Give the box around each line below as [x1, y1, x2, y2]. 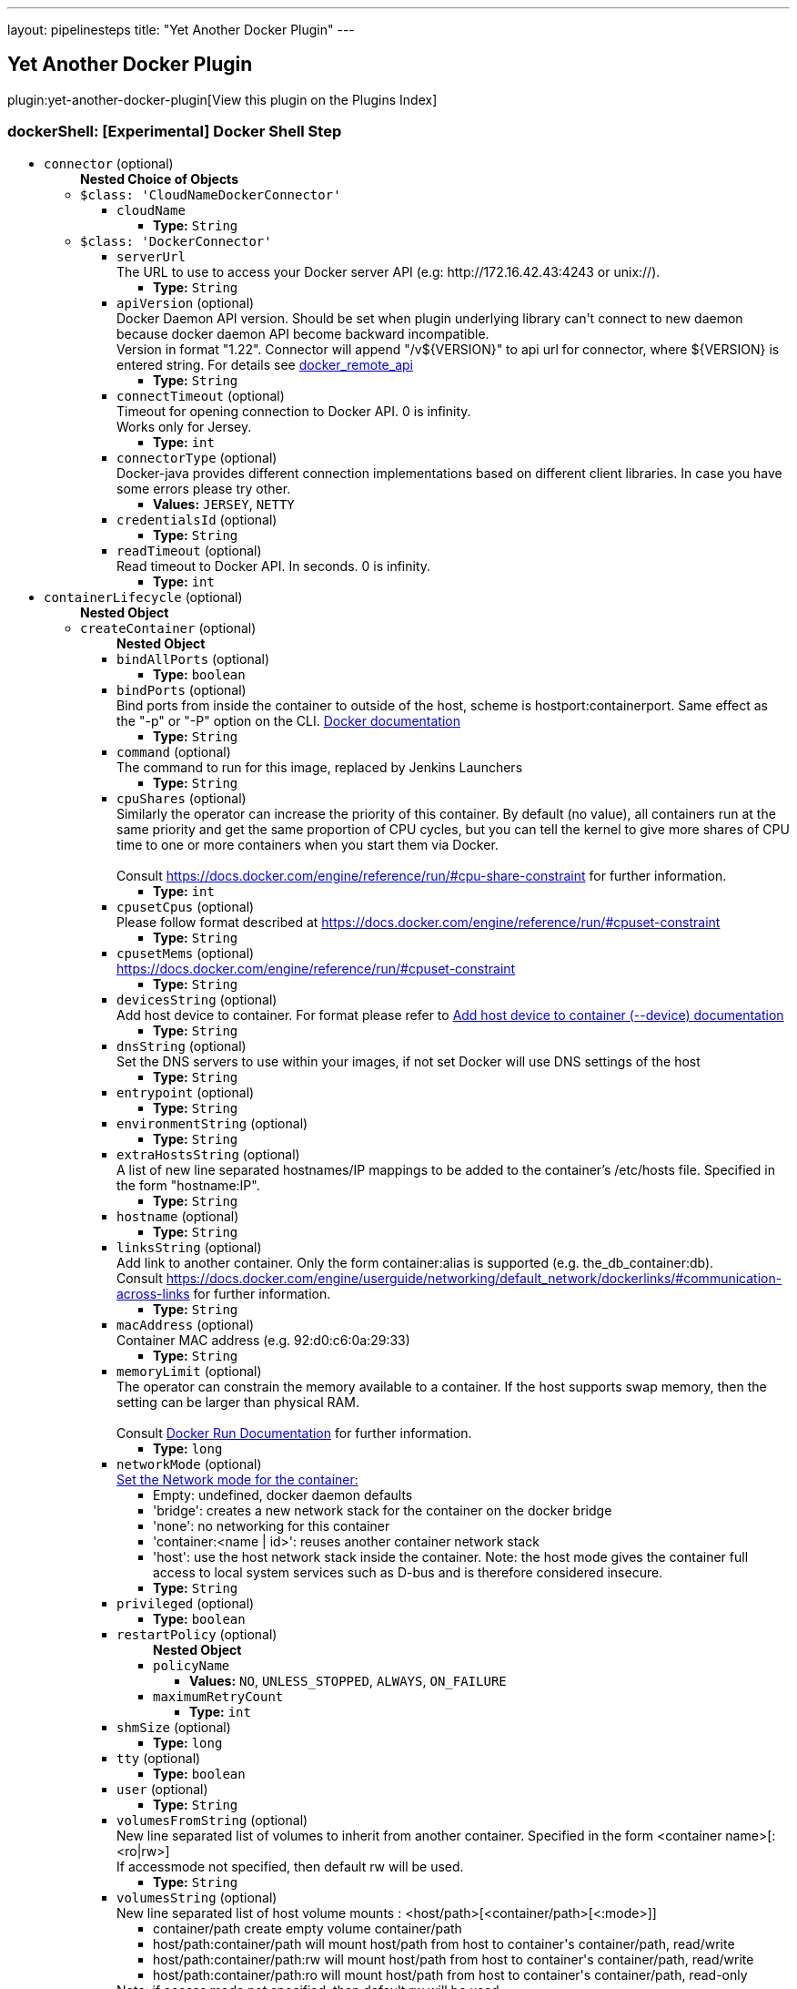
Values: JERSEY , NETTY [153, 495, 295, 512]
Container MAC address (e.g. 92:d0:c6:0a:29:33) [116, 1331, 410, 1348]
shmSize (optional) [116, 1719, 231, 1735]
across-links [116, 1285, 190, 1301]
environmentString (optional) [116, 1115, 308, 1131]
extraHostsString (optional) [116, 1146, 300, 1162]
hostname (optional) [116, 1208, 239, 1224]
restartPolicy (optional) [116, 1626, 277, 1642]
